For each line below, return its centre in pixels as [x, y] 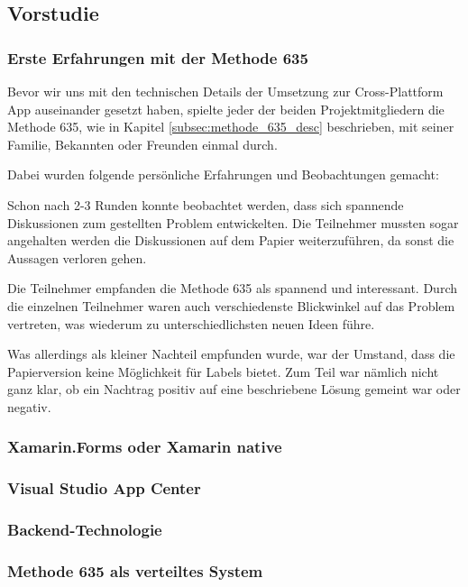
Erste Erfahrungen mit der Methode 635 [158, 57]
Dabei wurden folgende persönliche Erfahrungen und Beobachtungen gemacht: [223, 174]
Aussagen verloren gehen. [77, 257]
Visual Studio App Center [104, 488]
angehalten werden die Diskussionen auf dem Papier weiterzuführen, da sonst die [231, 240]
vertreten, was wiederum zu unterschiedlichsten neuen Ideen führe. [191, 323]
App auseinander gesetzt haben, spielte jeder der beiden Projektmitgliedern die [226, 109]
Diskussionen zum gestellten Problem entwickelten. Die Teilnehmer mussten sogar [233, 222]
